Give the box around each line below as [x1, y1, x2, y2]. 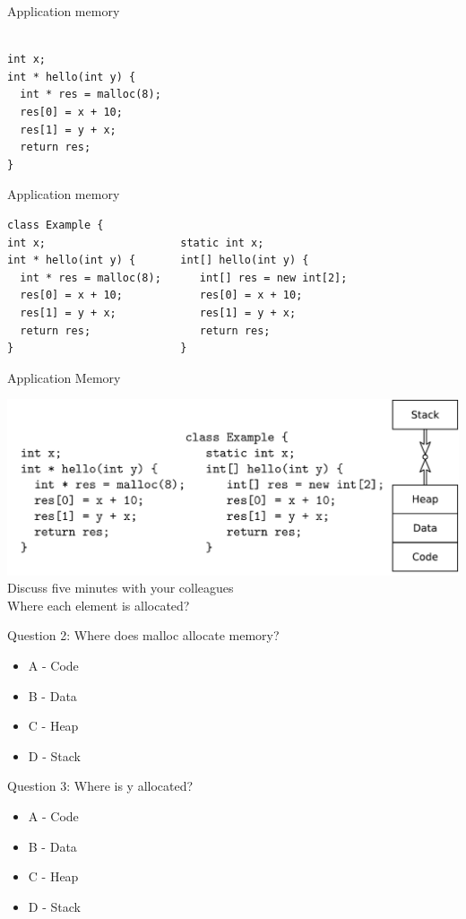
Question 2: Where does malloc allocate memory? [7, 626, 280, 645]
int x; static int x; [7, 236, 264, 249]
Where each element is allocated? [7, 595, 190, 614]
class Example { [7, 218, 104, 231]
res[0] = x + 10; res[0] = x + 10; [20, 289, 303, 302]
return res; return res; [20, 324, 271, 337]
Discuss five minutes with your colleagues [7, 578, 234, 597]
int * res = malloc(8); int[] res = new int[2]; [20, 271, 348, 284]
